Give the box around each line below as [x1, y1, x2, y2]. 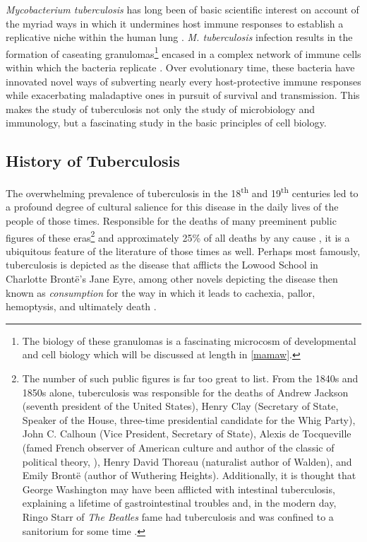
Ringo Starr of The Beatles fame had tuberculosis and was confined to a [22, 509, 334, 524]
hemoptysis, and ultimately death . [6, 299, 157, 314]
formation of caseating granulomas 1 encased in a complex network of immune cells [6, 44, 361, 61]
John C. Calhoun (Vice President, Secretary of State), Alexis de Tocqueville [22, 426, 351, 441]
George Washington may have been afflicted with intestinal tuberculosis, [22, 481, 335, 496]
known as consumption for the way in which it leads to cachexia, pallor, [6, 285, 315, 300]
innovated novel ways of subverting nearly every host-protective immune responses [6, 73, 361, 88]
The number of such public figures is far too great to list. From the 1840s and [22, 371, 359, 386]
